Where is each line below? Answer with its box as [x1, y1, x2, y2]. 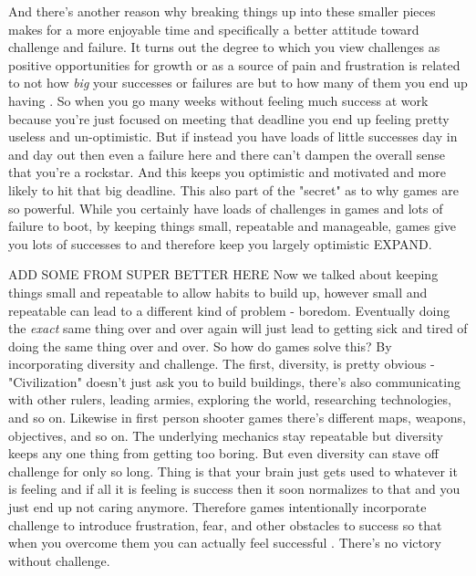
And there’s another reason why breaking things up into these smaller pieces [8, 2, 436, 20]
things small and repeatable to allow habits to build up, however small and [8, 282, 428, 301]
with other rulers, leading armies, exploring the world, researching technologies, [8, 390, 451, 409]
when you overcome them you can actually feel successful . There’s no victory [8, 533, 441, 552]
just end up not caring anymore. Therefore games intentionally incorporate [8, 497, 427, 517]
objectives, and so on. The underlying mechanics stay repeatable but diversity [8, 425, 443, 445]
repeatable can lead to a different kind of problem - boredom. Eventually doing [8, 300, 450, 319]
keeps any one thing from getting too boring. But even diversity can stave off [8, 444, 439, 463]
